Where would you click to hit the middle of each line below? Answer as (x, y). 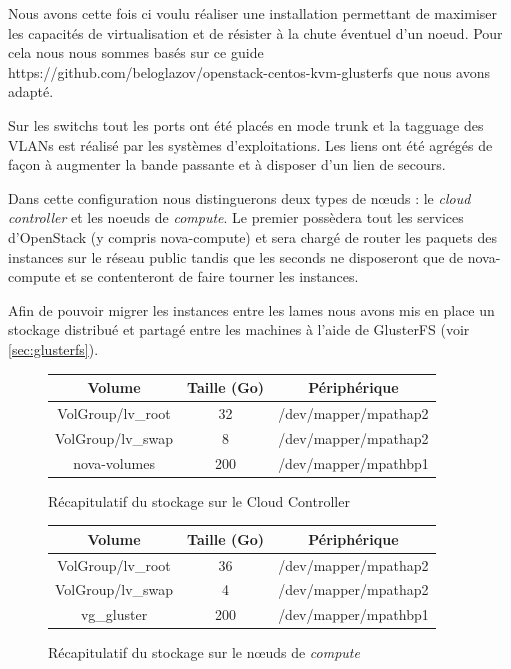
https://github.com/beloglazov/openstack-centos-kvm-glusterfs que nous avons (249, 71)
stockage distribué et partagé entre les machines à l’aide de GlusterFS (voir (239, 329)
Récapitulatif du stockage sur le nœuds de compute (204, 652)
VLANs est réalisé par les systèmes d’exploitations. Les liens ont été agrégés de (250, 144)
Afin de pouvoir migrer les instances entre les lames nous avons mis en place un (251, 309)
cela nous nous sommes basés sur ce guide (136, 52)
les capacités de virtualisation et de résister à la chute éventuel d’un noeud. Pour (255, 32)
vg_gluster (114, 614)
